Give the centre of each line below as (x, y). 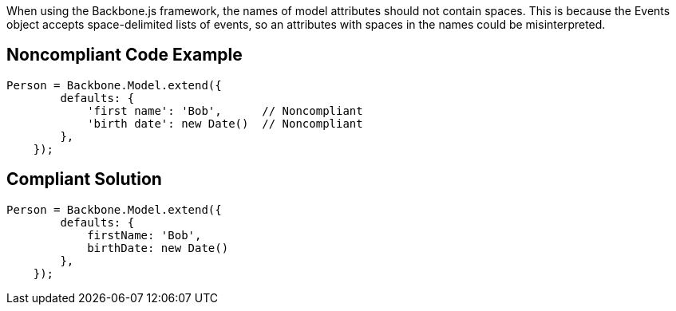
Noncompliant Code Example (125, 55)
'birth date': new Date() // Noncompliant (225, 123)
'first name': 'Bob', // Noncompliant (225, 110)
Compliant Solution (84, 179)
